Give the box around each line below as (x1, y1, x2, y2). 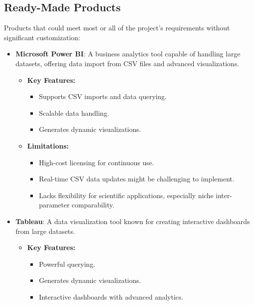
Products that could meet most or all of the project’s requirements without (4, 23, 230, 33)
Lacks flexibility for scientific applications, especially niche (39, 190, 214, 200)
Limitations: (27, 140, 69, 151)
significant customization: (4, 32, 80, 42)
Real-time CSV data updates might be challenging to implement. (39, 174, 234, 184)
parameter (39, 200, 70, 210)
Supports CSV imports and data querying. (39, 91, 167, 102)
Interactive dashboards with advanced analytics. (39, 291, 183, 302)
